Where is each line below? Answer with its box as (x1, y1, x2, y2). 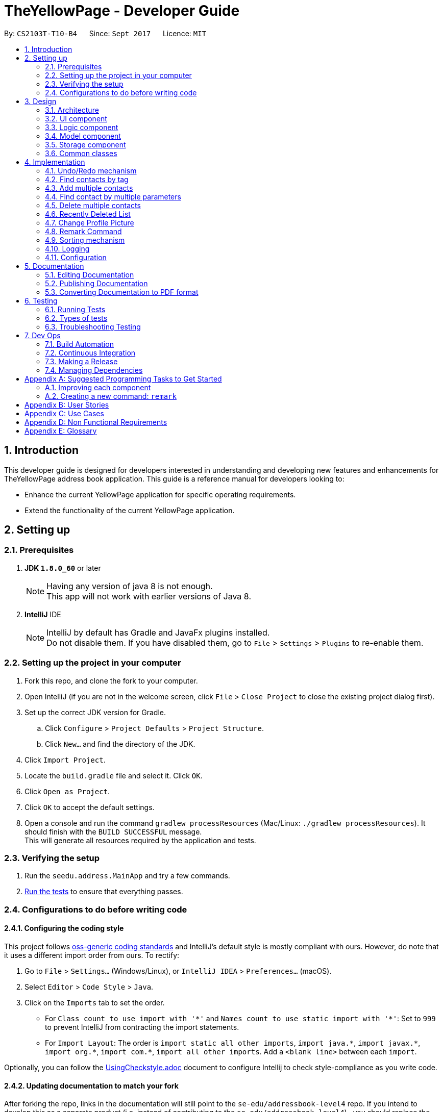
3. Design (24, 96, 57, 106)
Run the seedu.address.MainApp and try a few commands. (24, 871, 230, 880)
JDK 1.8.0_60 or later (24, 563, 101, 572)
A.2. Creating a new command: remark (45, 391, 177, 400)
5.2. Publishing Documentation (45, 279, 148, 288)
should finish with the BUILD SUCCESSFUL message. (24, 827, 202, 836)
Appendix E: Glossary (24, 426, 97, 435)
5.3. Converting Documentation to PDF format (45, 287, 199, 296)
